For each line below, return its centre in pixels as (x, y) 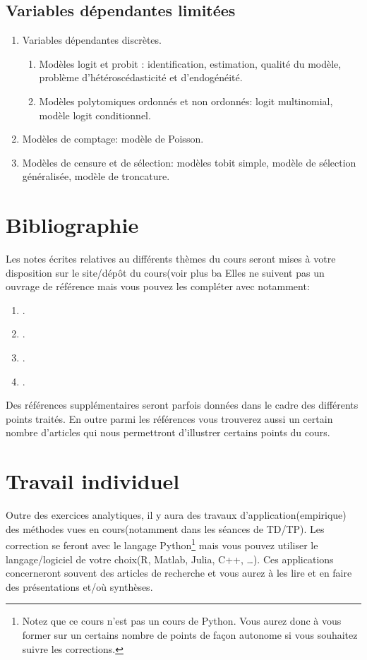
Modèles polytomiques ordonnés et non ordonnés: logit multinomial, (186, 101)
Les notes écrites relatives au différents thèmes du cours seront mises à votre (171, 259)
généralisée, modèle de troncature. (96, 176)
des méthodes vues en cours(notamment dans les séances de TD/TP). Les (165, 528)
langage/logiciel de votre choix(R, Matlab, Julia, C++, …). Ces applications (170, 559)
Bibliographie (72, 225)
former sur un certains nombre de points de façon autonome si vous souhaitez (190, 634)
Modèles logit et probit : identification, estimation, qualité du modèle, (190, 63)
